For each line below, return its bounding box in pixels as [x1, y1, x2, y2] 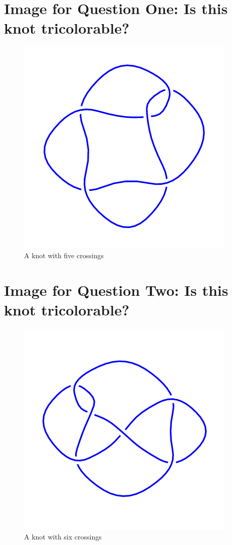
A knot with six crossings [24, 531, 102, 542]
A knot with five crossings [24, 250, 104, 260]
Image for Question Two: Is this [4, 279, 228, 300]
